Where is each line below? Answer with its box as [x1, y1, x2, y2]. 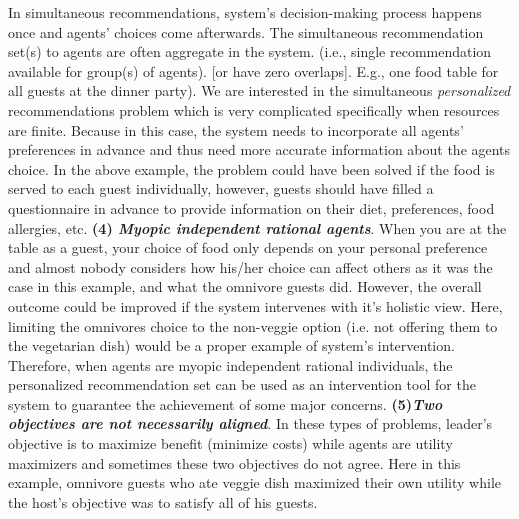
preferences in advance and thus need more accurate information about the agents [8, 139, 511, 160]
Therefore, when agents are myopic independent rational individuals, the [8, 354, 453, 375]
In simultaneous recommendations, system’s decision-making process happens [8, 2, 482, 22]
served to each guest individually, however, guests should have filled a [8, 178, 434, 199]
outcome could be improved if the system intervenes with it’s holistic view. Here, [8, 295, 503, 316]
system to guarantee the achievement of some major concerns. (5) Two [8, 393, 443, 414]
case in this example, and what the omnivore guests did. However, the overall [8, 276, 482, 297]
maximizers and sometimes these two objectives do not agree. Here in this [8, 452, 461, 473]
